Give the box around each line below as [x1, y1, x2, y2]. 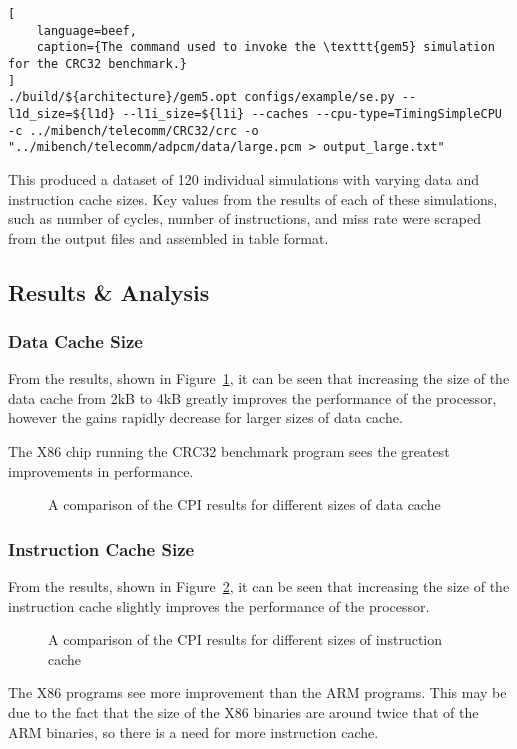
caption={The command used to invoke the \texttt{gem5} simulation [36, 40, 495, 55]
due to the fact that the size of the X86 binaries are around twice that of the [8, 702, 479, 723]
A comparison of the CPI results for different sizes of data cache [48, 494, 441, 515]
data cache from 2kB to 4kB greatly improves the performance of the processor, [8, 387, 497, 408]
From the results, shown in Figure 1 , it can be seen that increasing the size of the [8, 368, 510, 389]
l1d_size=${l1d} [8, 106, 116, 121]
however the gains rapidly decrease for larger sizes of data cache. [8, 407, 403, 428]
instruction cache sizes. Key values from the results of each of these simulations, [8, 188, 498, 209]
